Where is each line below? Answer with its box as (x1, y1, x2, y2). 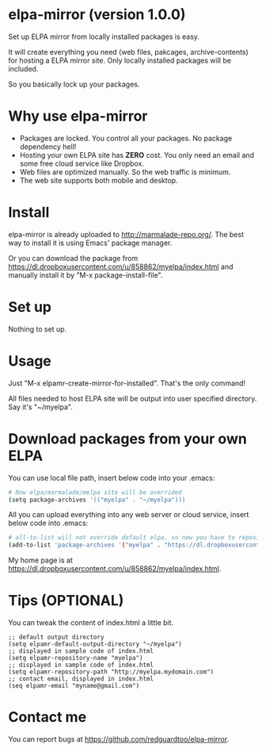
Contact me (8, 708, 87, 727)
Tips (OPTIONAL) (8, 592, 124, 610)
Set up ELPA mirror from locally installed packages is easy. (8, 32, 200, 41)
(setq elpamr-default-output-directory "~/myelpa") (8, 640, 182, 648)
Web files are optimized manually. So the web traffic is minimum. (19, 167, 231, 176)
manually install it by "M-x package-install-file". (8, 270, 163, 279)
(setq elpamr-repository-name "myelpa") (8, 654, 144, 662)
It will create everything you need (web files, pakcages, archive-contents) (8, 47, 249, 56)
